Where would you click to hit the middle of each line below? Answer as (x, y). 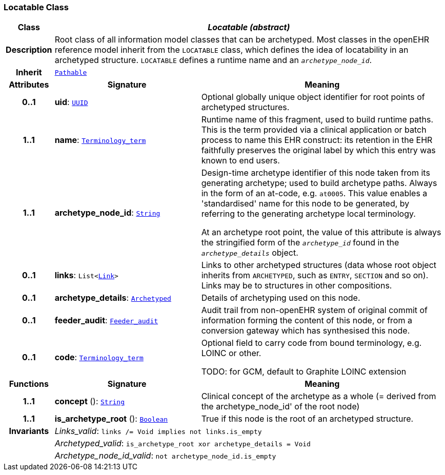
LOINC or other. (231, 353)
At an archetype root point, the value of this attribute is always (321, 232)
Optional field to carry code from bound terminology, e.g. (311, 343)
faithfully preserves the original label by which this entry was (318, 150)
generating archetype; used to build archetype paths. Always (319, 183)
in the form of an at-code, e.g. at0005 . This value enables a (314, 193)
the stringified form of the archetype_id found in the (300, 243)
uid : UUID (71, 102)
